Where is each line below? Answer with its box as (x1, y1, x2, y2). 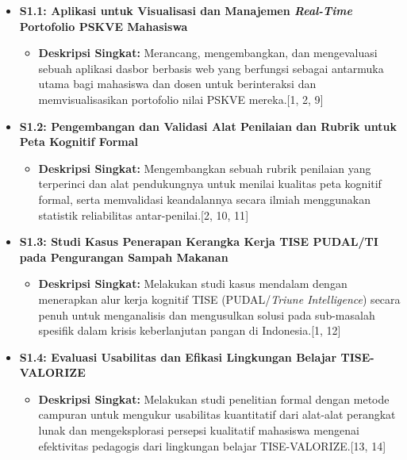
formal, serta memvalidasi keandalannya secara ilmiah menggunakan (38, 190, 371, 207)
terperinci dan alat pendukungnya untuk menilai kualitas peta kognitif (38, 175, 382, 192)
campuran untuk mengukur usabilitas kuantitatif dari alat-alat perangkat (38, 406, 396, 423)
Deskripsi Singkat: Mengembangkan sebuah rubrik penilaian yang (38, 159, 371, 176)
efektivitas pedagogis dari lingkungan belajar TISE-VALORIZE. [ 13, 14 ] (38, 437, 386, 454)
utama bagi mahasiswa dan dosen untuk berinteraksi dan (38, 75, 317, 92)
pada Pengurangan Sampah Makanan (19, 248, 228, 265)
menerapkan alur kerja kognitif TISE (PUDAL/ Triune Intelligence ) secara (38, 290, 401, 307)
